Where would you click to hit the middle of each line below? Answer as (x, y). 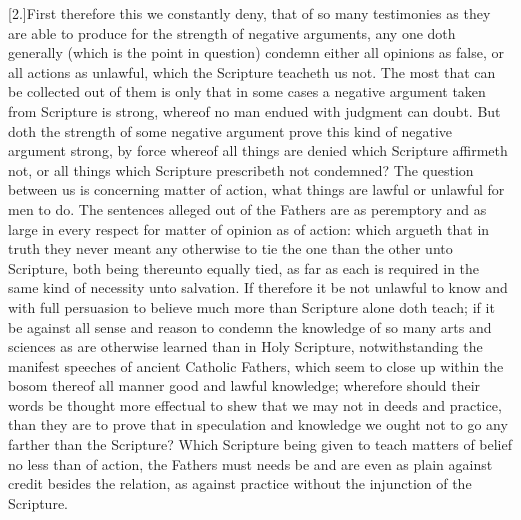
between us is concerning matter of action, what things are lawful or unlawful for (256, 189)
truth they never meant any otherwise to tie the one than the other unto (230, 248)
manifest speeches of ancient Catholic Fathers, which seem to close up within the (256, 365)
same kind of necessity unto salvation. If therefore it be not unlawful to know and (258, 287)
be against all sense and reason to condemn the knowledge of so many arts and (250, 326)
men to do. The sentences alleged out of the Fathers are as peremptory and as (247, 208)
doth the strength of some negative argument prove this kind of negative (230, 130)
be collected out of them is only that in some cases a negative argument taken (247, 91)
